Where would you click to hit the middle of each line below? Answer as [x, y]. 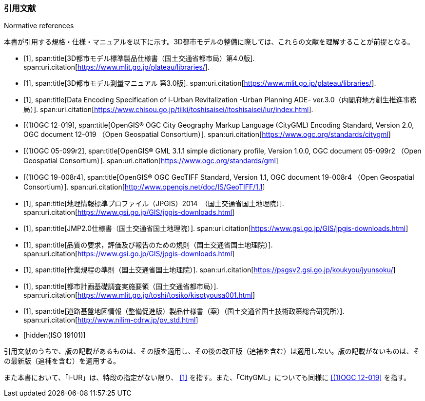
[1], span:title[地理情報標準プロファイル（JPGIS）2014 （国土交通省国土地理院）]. [154, 204]
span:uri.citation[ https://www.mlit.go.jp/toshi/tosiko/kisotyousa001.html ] [139, 295]
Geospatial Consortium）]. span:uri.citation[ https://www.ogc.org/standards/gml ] [151, 161]
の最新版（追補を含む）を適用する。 [62, 361]
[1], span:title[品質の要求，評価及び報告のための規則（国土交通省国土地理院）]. [148, 245]
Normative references [39, 26]
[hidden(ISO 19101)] [55, 335]
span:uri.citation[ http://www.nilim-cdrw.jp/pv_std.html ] [111, 320]
